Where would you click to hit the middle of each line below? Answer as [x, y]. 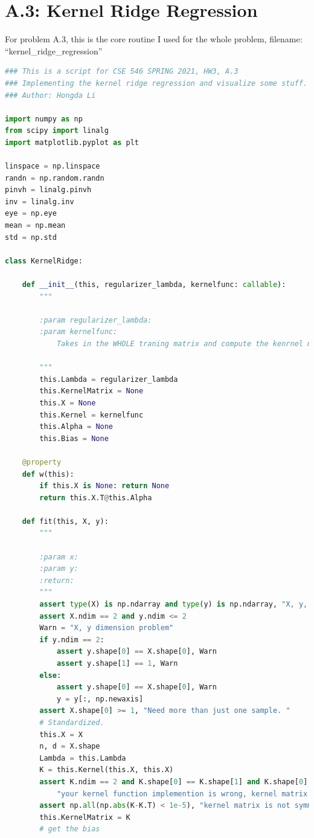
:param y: [59, 569]
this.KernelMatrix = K [85, 817]
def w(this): [48, 474]
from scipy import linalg [57, 131]
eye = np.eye [31, 214]
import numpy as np [44, 119]
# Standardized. [72, 722]
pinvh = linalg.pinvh [48, 190]
